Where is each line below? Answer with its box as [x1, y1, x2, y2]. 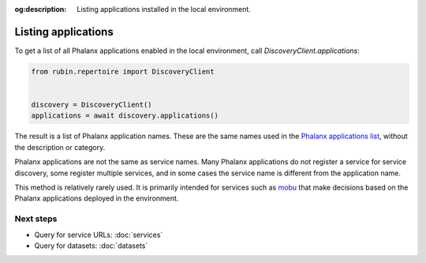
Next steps [14, 213, 58, 224]
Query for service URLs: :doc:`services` [34, 230, 163, 239]
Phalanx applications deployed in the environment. [14, 193, 179, 203]
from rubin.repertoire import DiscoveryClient [31, 67, 215, 76]
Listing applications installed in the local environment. [77, 5, 252, 13]
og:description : [14, 5, 67, 13]
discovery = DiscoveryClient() [31, 100, 153, 110]
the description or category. [14, 142, 106, 152]
